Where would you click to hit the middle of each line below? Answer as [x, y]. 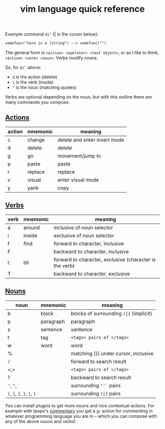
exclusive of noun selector [84, 235]
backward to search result [101, 377]
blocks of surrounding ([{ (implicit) [111, 313]
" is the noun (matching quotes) [44, 88]
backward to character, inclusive [91, 251]
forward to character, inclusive [89, 243]
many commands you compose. [38, 102]
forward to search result [99, 362]
